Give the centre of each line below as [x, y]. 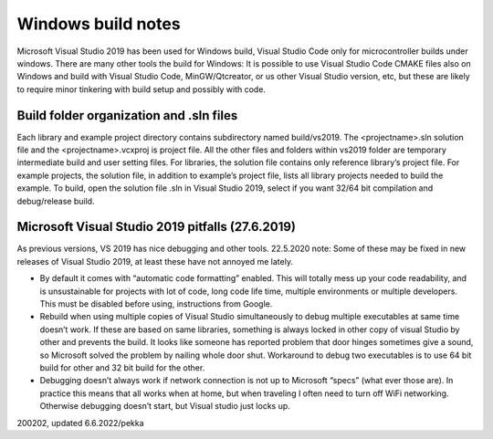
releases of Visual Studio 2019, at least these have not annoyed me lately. [155, 261]
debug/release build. [56, 201]
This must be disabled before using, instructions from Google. [156, 304]
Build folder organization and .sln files [127, 115]
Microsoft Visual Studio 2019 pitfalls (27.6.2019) [157, 227]
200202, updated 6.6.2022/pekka [81, 423]
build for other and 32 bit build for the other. [122, 368]
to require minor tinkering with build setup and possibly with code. [142, 89]
